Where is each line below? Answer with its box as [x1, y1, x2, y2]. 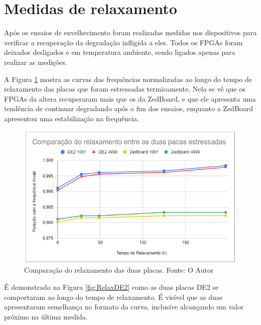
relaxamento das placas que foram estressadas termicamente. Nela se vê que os [4, 84, 245, 94]
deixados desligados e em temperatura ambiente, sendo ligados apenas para [4, 47, 235, 57]
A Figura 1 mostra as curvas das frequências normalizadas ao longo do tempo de [4, 73, 252, 84]
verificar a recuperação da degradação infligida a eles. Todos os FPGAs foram [4, 37, 243, 47]
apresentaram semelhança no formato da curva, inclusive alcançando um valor [4, 301, 244, 312]
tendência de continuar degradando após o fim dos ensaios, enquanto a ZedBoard [4, 103, 253, 114]
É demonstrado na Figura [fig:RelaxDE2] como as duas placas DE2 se [4, 281, 219, 292]
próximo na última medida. [4, 311, 88, 321]
